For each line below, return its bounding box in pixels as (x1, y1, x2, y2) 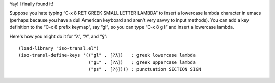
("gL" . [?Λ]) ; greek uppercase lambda (88, 59, 196, 65)
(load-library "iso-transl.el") (18, 45, 99, 51)
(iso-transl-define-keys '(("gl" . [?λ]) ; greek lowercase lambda (18, 52, 196, 58)
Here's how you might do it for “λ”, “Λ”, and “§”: (9, 33, 108, 39)
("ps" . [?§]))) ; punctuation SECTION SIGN (88, 66, 201, 72)
